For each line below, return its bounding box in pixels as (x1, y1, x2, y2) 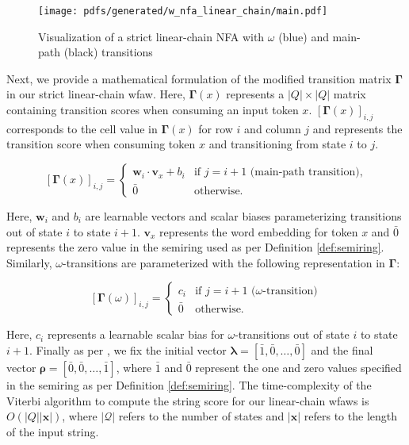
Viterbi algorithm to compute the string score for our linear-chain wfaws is (6, 392, 369, 409)
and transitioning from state (208, 136, 346, 152)
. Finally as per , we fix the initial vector (29, 341, 227, 358)
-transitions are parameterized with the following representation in (63, 254, 385, 270)
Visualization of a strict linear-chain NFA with (38, 28, 265, 44)
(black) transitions (63, 44, 153, 60)
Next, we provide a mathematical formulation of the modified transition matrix (6, 70, 392, 86)
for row (198, 120, 233, 136)
